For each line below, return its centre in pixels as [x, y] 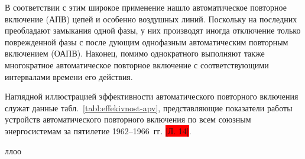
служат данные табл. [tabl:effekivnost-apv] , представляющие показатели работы [149, 107]
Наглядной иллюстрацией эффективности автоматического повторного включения [152, 96]
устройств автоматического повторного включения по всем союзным [128, 119]
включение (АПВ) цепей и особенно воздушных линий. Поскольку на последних [151, 19]
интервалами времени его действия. [69, 76]
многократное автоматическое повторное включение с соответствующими [137, 64]
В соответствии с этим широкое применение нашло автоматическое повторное [146, 7]
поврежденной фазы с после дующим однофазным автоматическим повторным [147, 42]
